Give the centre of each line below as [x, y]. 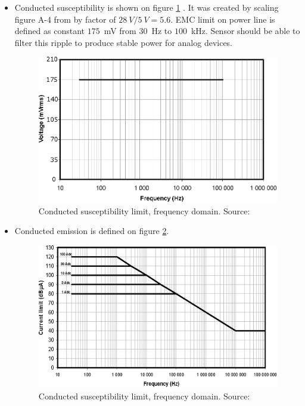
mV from [120, 31]
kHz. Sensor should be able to [245, 31]
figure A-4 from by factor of [65, 19]
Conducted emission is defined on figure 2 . [92, 231]
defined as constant [50, 31]
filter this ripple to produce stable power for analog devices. [124, 42]
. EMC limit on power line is [223, 19]
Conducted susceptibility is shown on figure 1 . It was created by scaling [147, 7]
